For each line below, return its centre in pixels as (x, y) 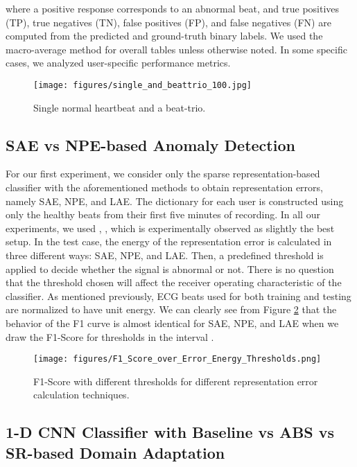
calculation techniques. (81, 395)
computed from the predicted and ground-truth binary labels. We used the (164, 36)
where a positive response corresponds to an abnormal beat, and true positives (173, 8)
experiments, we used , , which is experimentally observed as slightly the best (170, 228)
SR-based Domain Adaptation (115, 452)
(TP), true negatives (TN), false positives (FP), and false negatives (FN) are (168, 22)
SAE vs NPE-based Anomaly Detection (150, 144)
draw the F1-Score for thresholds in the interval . (110, 336)
